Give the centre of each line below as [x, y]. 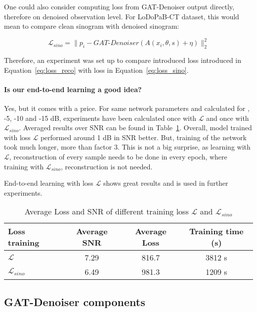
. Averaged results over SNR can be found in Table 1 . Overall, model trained [135, 128]
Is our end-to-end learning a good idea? [73, 89]
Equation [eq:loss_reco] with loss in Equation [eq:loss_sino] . [96, 70]
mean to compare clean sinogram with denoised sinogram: [92, 26]
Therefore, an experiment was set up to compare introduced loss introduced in [123, 60]
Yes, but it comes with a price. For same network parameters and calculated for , [127, 108]
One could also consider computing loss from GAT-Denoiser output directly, [119, 6]
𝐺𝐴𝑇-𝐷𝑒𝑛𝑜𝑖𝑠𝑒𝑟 [116, 43]
